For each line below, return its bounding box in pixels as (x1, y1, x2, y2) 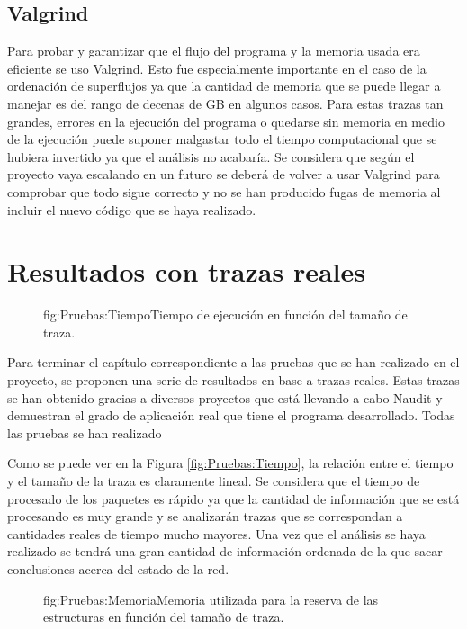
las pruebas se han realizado (7, 423, 162, 442)
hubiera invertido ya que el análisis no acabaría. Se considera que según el (7, 147, 415, 166)
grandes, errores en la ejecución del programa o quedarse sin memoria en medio (7, 112, 445, 130)
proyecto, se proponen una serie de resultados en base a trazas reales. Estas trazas (7, 371, 460, 390)
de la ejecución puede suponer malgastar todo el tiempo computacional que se (7, 130, 437, 148)
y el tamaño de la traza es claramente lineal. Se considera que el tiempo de (7, 472, 420, 490)
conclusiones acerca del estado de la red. (7, 559, 229, 578)
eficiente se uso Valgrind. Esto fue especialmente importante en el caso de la (7, 58, 427, 77)
